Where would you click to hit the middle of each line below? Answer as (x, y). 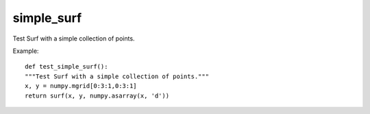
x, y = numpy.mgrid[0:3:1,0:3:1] (81, 86)
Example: (26, 51)
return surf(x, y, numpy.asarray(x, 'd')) (97, 95)
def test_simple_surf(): (66, 67)
